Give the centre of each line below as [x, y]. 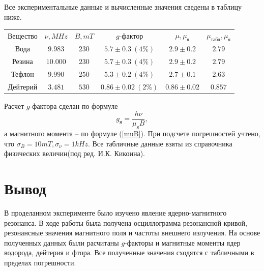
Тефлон [23, 73]
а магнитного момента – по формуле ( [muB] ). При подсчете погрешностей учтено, [132, 133]
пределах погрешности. [40, 262]
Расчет [14, 106]
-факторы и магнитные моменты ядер [183, 242]
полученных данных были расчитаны [62, 242]
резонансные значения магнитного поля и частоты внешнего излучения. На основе [132, 233]
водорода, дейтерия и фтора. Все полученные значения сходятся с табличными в [129, 252]
